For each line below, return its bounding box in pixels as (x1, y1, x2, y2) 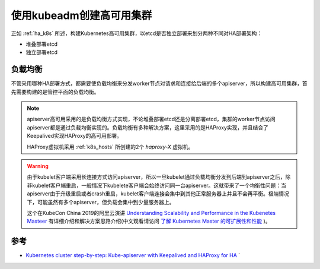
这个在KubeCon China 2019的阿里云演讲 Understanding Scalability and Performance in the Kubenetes (27, 209, 276, 216)
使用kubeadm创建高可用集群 (11, 9, 152, 22)
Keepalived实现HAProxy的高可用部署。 (27, 132, 123, 140)
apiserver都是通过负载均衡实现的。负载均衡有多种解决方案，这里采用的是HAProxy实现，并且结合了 (27, 124, 269, 131)
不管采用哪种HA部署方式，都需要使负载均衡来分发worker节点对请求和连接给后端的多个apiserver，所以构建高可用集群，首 (11, 80, 308, 87)
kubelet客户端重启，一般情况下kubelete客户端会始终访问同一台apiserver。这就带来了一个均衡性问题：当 (31, 182, 287, 189)
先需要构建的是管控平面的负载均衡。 (11, 88, 100, 95)
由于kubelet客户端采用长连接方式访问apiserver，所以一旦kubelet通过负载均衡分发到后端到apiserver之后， (27, 173, 286, 181)
